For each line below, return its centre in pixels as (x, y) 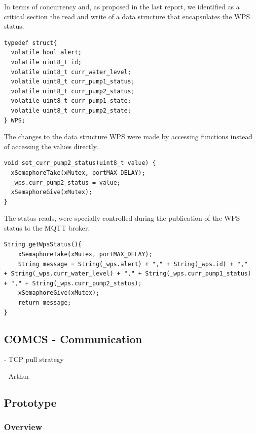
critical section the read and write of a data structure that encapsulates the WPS (127, 16)
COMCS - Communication (73, 338)
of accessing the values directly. (51, 146)
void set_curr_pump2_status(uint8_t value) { (80, 163)
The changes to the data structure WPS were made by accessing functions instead (128, 137)
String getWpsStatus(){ (43, 245)
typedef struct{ (31, 43)
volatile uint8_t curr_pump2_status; (73, 91)
